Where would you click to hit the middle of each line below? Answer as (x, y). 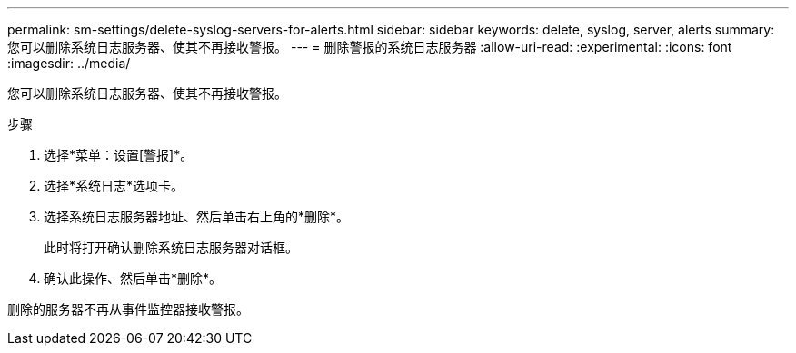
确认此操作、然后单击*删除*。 (133, 278)
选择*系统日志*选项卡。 (114, 186)
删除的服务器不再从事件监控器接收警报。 (128, 309)
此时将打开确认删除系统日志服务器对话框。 (171, 247)
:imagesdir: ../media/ (69, 63)
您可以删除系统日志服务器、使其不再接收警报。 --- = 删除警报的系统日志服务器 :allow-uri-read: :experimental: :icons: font (370, 47)
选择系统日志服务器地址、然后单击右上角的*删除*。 (197, 216)
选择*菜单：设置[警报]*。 (119, 155)
